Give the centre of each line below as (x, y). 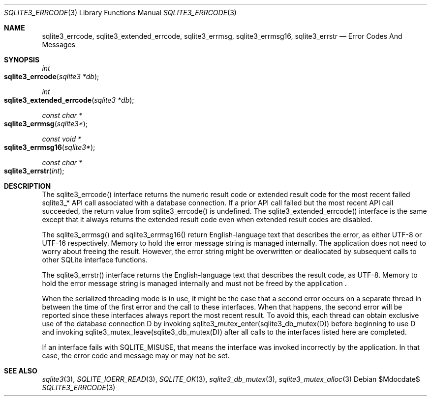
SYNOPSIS (22, 60)
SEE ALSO (21, 371)
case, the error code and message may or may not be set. (136, 356)
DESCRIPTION (28, 186)
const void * (62, 139)
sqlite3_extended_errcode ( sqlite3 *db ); (69, 100)
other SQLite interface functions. (95, 260)
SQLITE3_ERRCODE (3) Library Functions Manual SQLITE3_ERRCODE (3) (120, 13)
